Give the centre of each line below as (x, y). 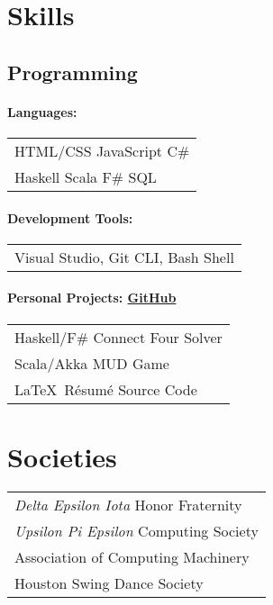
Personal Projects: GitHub (92, 298)
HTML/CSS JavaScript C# (102, 150)
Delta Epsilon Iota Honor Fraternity (128, 504)
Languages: (42, 111)
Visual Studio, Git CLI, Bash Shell (124, 257)
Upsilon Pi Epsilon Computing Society (136, 530)
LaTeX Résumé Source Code (106, 389)
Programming (73, 72)
